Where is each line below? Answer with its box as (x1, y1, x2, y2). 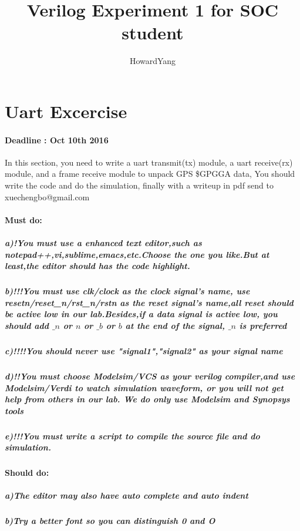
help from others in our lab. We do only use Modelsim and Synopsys (5, 393, 290, 405)
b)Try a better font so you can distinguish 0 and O (5, 515, 215, 527)
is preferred (239, 319, 287, 331)
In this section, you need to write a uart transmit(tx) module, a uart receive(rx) (5, 156, 293, 168)
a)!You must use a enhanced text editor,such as (5, 237, 202, 249)
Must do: (5, 213, 42, 226)
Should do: (5, 466, 49, 479)
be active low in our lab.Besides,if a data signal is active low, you (5, 308, 278, 320)
